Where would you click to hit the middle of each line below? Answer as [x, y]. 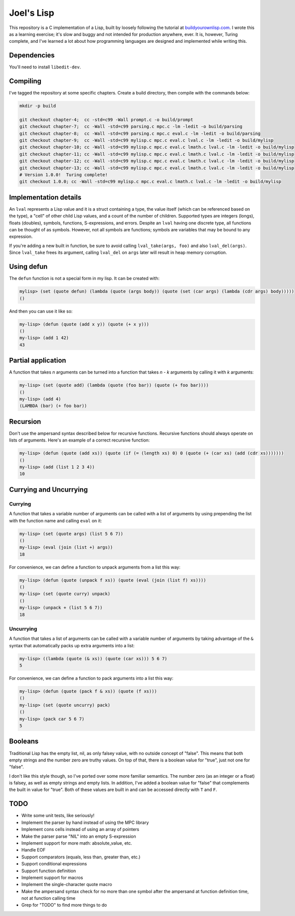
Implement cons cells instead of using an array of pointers [80, 829]
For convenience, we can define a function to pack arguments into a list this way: [91, 678]
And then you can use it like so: [41, 311]
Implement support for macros [52, 877]
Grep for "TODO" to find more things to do [64, 905]
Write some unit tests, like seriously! [58, 816]
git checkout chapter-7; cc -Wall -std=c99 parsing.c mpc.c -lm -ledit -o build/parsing [131, 126]
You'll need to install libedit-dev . [45, 67]
